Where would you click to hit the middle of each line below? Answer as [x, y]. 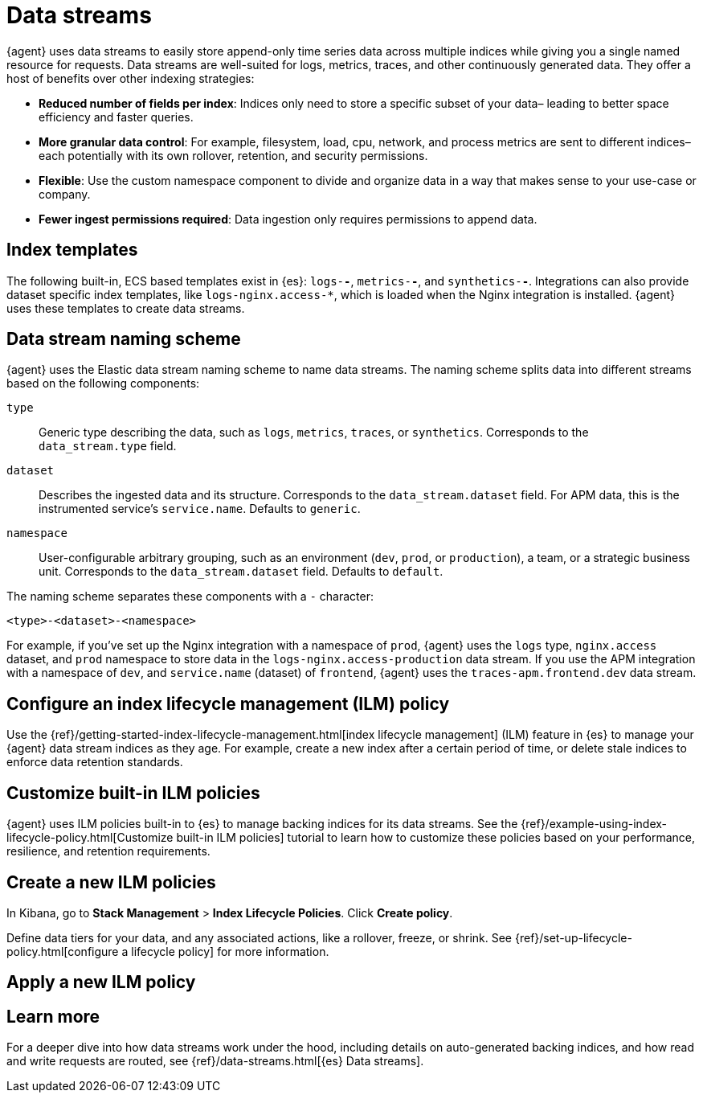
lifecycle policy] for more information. [230, 951]
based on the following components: [103, 383]
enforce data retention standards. [95, 762]
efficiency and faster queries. [116, 117]
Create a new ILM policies [111, 882]
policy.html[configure [63, 951]
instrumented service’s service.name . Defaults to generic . [200, 509]
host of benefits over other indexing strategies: [131, 78]
